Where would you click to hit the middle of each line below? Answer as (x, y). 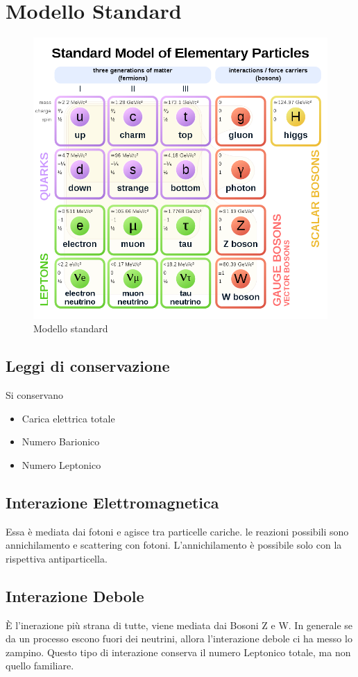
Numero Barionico (61, 442)
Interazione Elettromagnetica (112, 502)
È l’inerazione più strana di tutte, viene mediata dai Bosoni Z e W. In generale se (179, 625)
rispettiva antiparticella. (57, 558)
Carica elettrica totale (68, 418)
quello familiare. (40, 666)
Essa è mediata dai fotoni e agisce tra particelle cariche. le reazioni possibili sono (177, 531)
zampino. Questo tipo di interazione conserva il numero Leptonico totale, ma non (178, 652)
